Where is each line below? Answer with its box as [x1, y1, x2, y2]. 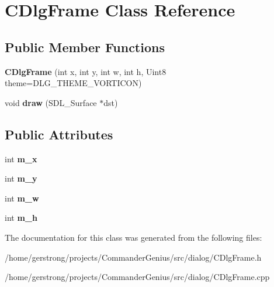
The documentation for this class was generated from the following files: [5, 231, 262, 243]
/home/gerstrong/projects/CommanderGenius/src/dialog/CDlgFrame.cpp [5, 271, 270, 283]
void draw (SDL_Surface [5, 96, 97, 108]
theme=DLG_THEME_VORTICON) [5, 77, 142, 89]
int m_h [5, 211, 37, 224]
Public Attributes [5, 125, 113, 143]
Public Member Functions [5, 37, 165, 56]
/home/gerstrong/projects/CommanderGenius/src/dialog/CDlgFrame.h [5, 251, 262, 263]
